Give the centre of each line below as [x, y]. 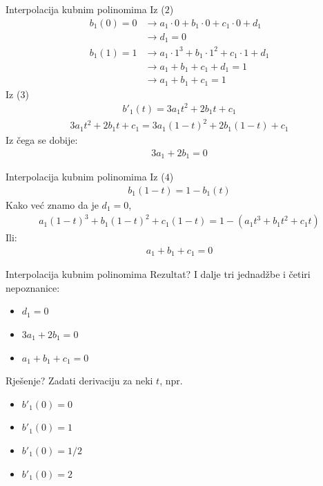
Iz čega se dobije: [42, 140]
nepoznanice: [33, 287]
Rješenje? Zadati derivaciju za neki [79, 381]
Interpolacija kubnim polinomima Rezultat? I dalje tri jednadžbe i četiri [158, 274]
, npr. [171, 381]
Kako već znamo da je [52, 204]
